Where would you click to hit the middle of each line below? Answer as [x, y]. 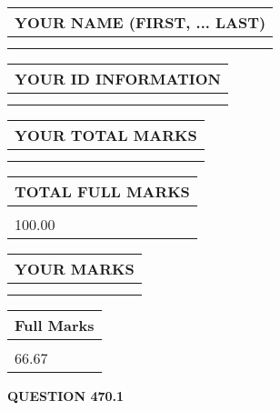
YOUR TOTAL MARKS [106, 135]
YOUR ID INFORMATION [118, 79]
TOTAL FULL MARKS [102, 191]
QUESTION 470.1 [66, 396]
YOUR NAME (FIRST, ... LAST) [140, 22]
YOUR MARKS [75, 269]
